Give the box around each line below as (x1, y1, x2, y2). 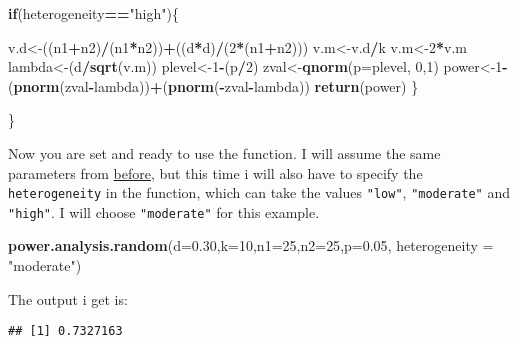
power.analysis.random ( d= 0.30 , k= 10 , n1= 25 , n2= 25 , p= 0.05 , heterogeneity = (8, 235, 494, 256)
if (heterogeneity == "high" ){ (8, 3, 179, 23)
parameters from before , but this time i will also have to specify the (8, 162, 423, 183)
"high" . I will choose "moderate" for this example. (8, 201, 320, 222)
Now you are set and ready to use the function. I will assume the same (8, 142, 441, 163)
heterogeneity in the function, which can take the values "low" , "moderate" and (8, 182, 510, 203)
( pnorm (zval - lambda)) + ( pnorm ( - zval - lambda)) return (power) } (8, 75, 419, 96)
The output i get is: (8, 288, 128, 309)
